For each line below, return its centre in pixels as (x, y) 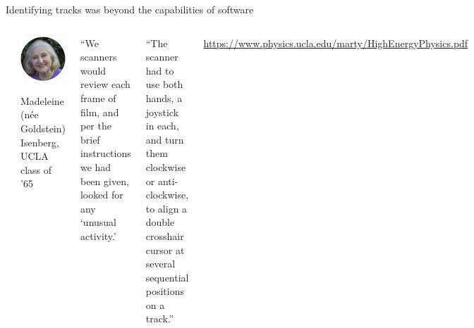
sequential (167, 277)
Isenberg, (40, 142)
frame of (98, 97)
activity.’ (98, 235)
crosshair (165, 235)
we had (96, 166)
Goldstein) (43, 128)
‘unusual (98, 222)
